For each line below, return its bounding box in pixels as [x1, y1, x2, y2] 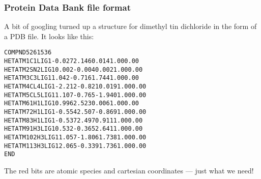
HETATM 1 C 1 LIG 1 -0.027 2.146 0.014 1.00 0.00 [4, 57, 139, 65]
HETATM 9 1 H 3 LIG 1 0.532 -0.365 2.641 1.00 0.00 [4, 125, 143, 133]
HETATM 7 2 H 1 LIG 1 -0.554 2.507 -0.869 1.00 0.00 [4, 108, 147, 115]
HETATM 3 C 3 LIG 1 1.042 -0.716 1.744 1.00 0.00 [4, 74, 139, 82]
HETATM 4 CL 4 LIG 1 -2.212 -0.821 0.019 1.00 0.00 [4, 83, 147, 91]
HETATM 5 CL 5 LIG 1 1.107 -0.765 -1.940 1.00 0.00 [4, 91, 147, 99]
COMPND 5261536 [4, 49, 52, 56]
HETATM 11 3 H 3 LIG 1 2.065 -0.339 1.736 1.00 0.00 [4, 142, 147, 150]
